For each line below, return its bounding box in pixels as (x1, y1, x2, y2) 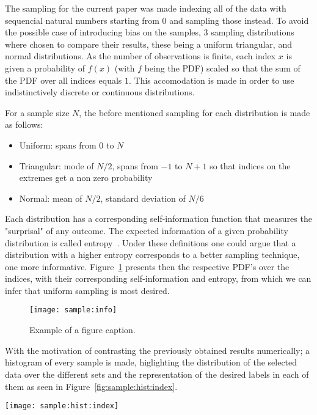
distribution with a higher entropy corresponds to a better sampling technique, (5, 248, 300, 261)
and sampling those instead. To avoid (169, 13, 309, 26)
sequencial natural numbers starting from (5, 13, 159, 26)
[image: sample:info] (29, 306, 117, 315)
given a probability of (5, 61, 86, 74)
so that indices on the (210, 159, 291, 172)
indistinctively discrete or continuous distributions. (5, 86, 195, 98)
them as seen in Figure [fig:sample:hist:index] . (5, 380, 178, 392)
